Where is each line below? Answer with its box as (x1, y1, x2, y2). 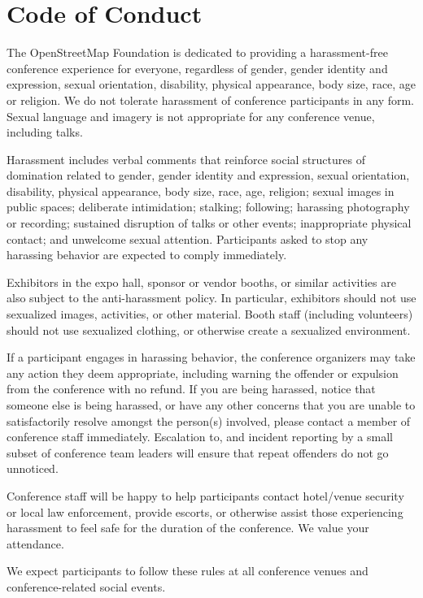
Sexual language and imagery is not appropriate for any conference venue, (7, 107, 375, 124)
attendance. (7, 535, 64, 552)
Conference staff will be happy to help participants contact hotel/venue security (7, 487, 404, 504)
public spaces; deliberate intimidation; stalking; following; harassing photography (7, 198, 410, 215)
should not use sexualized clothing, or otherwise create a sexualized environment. (7, 321, 411, 338)
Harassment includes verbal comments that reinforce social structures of (7, 150, 365, 167)
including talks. (7, 123, 83, 141)
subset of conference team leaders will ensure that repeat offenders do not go (7, 444, 389, 461)
